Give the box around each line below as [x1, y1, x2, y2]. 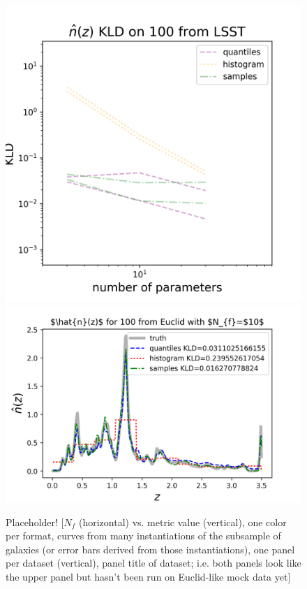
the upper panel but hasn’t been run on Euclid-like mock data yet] [6, 569, 291, 583]
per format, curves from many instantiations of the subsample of [6, 528, 281, 543]
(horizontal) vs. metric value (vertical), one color [78, 514, 287, 529]
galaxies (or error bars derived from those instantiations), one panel [6, 541, 295, 556]
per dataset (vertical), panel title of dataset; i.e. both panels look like [6, 555, 301, 570]
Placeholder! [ [6, 514, 64, 529]
